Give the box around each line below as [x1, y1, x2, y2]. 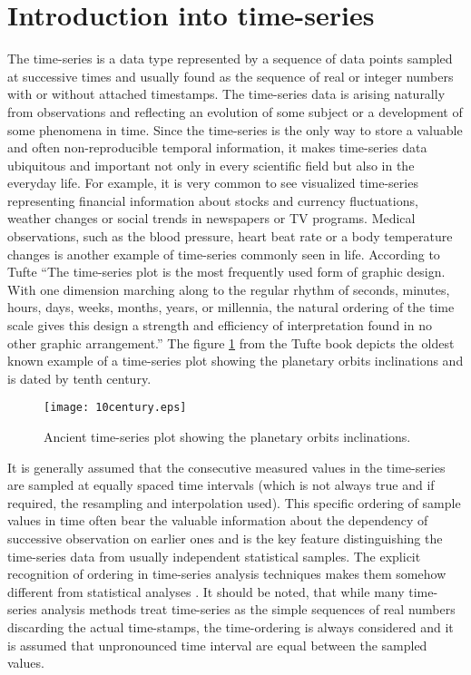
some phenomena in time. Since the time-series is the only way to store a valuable [7, 120, 463, 139]
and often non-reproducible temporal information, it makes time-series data [7, 138, 427, 157]
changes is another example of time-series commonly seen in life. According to [7, 244, 440, 263]
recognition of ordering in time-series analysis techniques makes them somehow [7, 564, 446, 583]
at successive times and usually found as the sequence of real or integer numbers [7, 66, 454, 85]
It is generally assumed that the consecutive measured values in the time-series [7, 457, 446, 476]
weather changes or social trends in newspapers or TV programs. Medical [7, 209, 416, 228]
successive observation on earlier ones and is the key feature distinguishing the [7, 529, 443, 548]
